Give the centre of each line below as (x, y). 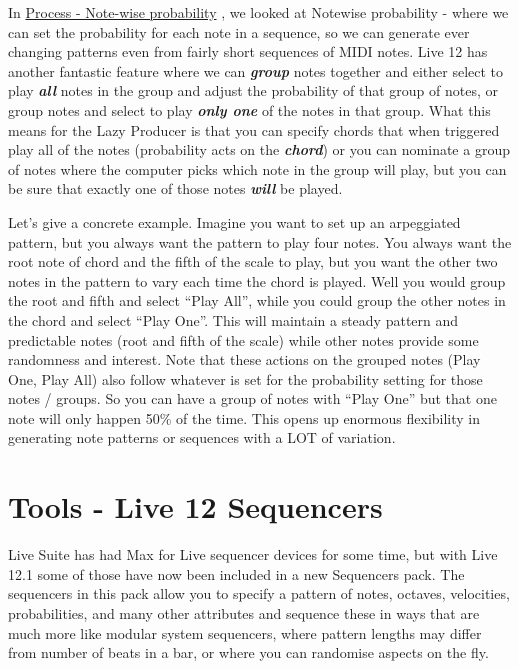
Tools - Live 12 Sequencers (195, 506)
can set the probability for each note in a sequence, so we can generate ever (239, 31)
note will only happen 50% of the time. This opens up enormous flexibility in (244, 417)
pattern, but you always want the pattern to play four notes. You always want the (260, 241)
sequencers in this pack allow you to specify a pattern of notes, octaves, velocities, (259, 593)
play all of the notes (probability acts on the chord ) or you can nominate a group (259, 149)
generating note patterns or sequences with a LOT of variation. (202, 437)
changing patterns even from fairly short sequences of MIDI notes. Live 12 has (248, 51)
